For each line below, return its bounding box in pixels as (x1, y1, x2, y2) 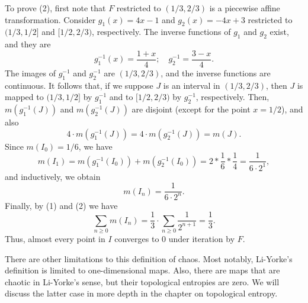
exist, (269, 25, 289, 38)
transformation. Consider (5, 13, 96, 25)
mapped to (5, 91, 44, 103)
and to (109, 91, 133, 103)
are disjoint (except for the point (131, 103, 251, 115)
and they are (5, 38, 51, 50)
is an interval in (163, 79, 220, 91)
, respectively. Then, (195, 91, 269, 103)
